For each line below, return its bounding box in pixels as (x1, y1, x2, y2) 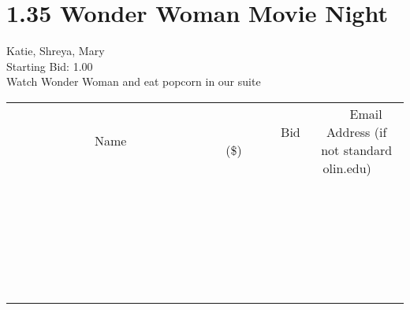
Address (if (326, 122, 387, 141)
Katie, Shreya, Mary (6, 42, 105, 59)
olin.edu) (322, 158, 371, 177)
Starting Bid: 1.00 (6, 57, 93, 74)
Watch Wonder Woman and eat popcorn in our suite (6, 73, 261, 90)
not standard (321, 140, 393, 159)
